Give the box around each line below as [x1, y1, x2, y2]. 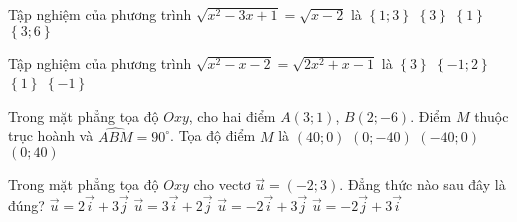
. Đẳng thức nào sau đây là [339, 174, 506, 195]
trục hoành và [8, 125, 94, 146]
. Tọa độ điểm [170, 125, 256, 146]
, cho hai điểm [188, 105, 276, 126]
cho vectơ [193, 174, 251, 195]
